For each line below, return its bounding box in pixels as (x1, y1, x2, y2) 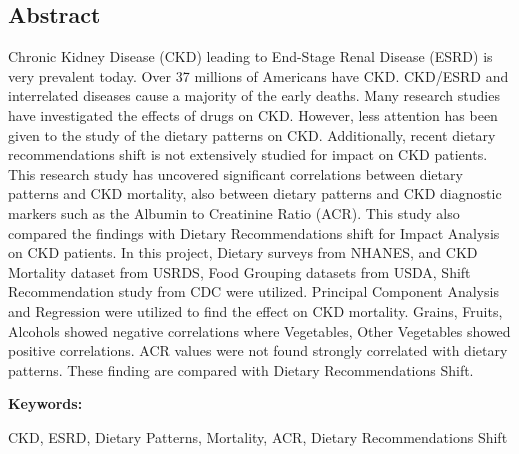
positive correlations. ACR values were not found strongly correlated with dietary (8, 340, 508, 361)
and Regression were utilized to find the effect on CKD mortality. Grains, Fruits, (8, 300, 503, 321)
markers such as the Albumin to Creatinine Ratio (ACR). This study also (8, 202, 460, 223)
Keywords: (8, 393, 83, 414)
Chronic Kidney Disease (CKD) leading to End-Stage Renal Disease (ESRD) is (8, 46, 493, 67)
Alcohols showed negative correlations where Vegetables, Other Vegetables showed (8, 320, 511, 341)
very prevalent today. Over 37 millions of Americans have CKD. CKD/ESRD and (8, 65, 509, 86)
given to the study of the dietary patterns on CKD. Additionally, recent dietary (8, 124, 496, 145)
